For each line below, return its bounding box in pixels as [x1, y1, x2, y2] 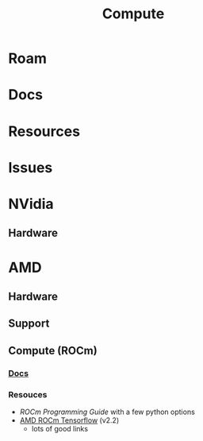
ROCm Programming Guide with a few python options [19, 407, 196, 416]
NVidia [8, 195, 54, 213]
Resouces [8, 389, 48, 400]
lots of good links [31, 424, 89, 433]
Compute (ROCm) [8, 343, 98, 358]
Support [8, 317, 50, 331]
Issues [8, 158, 53, 176]
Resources [8, 122, 81, 140]
